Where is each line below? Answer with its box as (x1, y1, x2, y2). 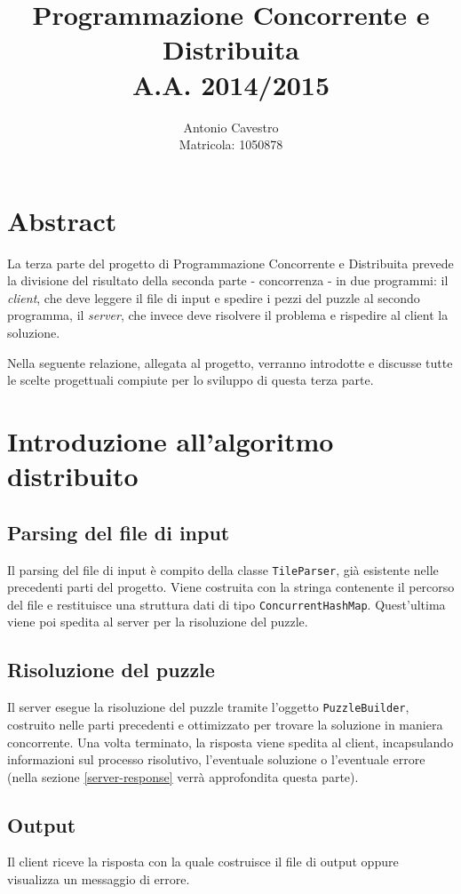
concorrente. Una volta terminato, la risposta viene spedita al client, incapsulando (7, 732, 454, 751)
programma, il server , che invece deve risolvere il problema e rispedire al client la (7, 306, 449, 324)
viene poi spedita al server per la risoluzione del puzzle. (7, 612, 308, 631)
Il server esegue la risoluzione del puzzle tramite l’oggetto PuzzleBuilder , (7, 698, 409, 716)
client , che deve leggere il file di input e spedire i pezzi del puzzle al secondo (7, 288, 420, 307)
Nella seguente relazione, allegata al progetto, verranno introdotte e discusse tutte (7, 353, 453, 371)
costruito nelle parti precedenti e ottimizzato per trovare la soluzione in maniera (7, 714, 443, 733)
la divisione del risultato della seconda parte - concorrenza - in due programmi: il (7, 271, 449, 290)
